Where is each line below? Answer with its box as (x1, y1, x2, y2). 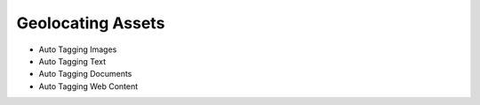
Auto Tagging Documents (38, 69, 132, 79)
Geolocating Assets (16, 13, 165, 33)
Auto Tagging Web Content (38, 80, 139, 92)
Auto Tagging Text (38, 56, 107, 66)
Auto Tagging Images (38, 44, 117, 55)
